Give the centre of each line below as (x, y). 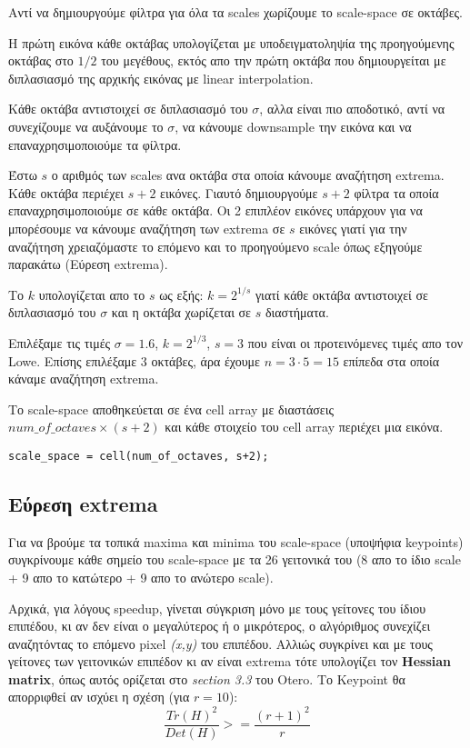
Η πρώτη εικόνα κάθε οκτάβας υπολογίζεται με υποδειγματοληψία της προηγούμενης (231, 42)
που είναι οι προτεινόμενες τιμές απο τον (355, 342)
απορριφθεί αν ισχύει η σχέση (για (99, 697)
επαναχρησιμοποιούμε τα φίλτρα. (95, 144)
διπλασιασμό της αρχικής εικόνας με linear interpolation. (161, 78)
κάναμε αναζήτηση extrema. (84, 379)
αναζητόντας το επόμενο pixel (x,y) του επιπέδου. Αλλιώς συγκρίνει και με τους (220, 643)
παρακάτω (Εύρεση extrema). (88, 264)
